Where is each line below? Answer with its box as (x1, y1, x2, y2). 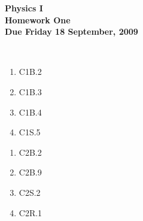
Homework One (5, 13, 71, 26)
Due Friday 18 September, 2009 (5, 25, 138, 38)
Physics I (5, 2, 43, 14)
